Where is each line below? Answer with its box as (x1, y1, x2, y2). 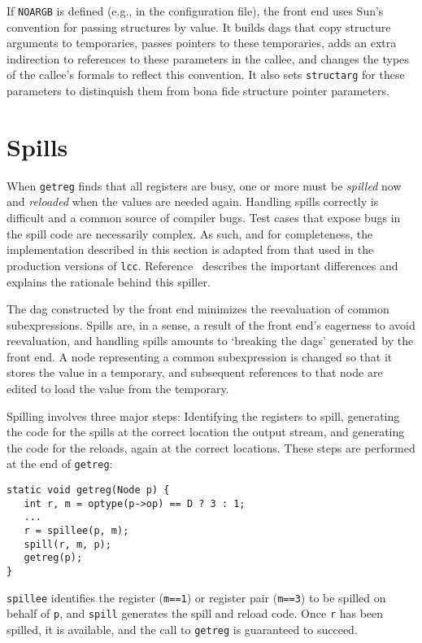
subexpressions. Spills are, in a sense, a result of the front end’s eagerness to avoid (7, 316, 415, 333)
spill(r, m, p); (24, 538, 111, 550)
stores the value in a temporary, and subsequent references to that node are (7, 364, 383, 381)
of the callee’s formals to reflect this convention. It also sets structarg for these (7, 66, 405, 83)
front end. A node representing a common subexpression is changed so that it (7, 348, 393, 365)
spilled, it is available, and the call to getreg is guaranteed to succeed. (7, 621, 358, 637)
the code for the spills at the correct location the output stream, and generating (7, 423, 405, 440)
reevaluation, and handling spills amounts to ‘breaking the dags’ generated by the (7, 332, 414, 349)
